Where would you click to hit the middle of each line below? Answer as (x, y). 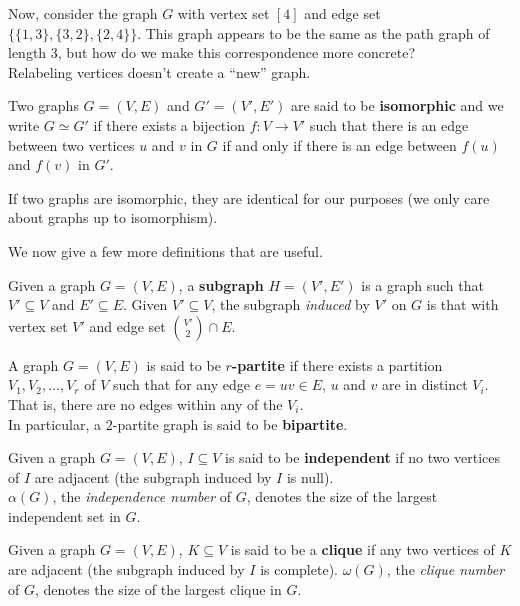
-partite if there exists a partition (337, 364)
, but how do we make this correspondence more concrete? (236, 52)
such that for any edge (181, 384)
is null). (310, 476)
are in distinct (425, 384)
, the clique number (445, 569)
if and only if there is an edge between (339, 144)
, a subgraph (221, 284)
